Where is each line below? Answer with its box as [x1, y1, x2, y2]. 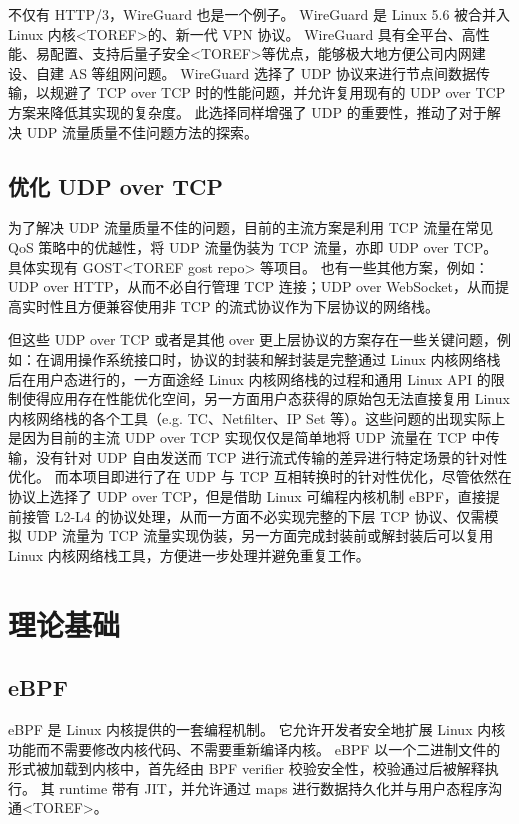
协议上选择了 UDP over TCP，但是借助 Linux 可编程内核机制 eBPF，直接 [8, 486, 486, 507]
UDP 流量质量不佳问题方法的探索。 [26, 121, 259, 142]
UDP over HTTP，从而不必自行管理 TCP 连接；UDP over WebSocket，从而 [8, 276, 495, 297]
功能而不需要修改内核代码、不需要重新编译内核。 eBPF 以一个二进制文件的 [8, 738, 501, 759]
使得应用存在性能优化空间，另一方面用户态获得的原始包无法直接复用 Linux [21, 388, 510, 409]
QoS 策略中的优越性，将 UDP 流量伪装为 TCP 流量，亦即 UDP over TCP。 [8, 236, 498, 257]
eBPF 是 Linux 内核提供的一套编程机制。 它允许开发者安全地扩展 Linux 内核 [8, 719, 506, 740]
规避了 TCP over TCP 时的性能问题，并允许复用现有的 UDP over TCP [49, 82, 506, 103]
